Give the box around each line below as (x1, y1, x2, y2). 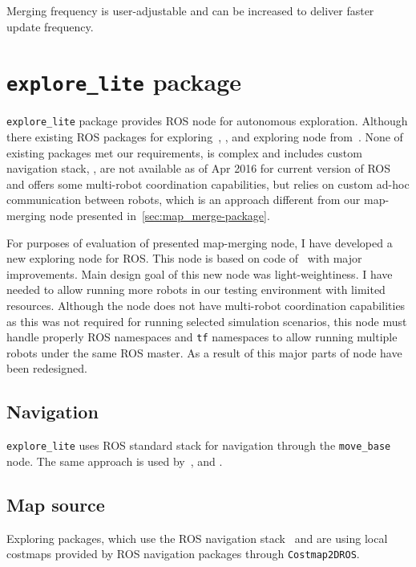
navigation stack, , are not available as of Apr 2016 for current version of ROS (6, 160, 391, 177)
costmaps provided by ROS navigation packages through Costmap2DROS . (6, 545, 360, 562)
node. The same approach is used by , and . (6, 452, 223, 469)
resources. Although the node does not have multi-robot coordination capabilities (6, 297, 406, 314)
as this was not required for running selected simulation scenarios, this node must (6, 312, 407, 329)
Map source (6, 492, 105, 516)
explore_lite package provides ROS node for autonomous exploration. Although (6, 112, 408, 129)
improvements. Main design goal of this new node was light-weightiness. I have (6, 265, 393, 282)
